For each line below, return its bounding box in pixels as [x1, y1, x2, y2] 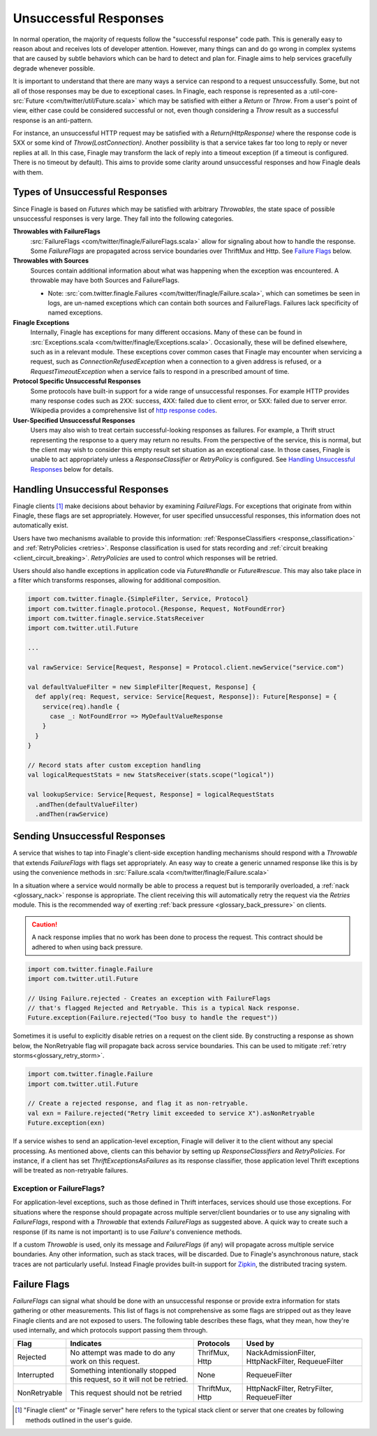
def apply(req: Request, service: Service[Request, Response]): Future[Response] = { [35, 692, 337, 701]
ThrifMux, [197, 1348, 230, 1358]
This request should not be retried [70, 1388, 182, 1398]
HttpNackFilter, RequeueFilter [246, 1356, 343, 1366]
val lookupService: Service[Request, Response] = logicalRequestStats [27, 790, 275, 799]
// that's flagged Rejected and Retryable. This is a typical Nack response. [27, 1004, 300, 1013]
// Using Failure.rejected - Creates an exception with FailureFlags [27, 994, 271, 1002]
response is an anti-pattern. [13, 116, 94, 124]
